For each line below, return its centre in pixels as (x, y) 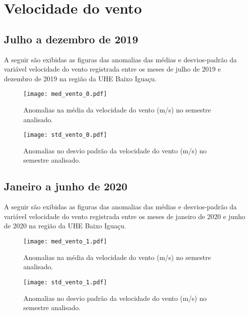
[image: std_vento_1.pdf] (65, 282)
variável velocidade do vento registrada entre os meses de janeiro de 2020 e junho (125, 216)
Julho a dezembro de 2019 (71, 39)
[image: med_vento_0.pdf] (65, 94)
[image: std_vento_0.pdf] (65, 135)
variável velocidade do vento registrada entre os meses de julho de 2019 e (113, 69)
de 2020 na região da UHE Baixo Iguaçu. (65, 226)
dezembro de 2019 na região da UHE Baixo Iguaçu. (80, 78)
